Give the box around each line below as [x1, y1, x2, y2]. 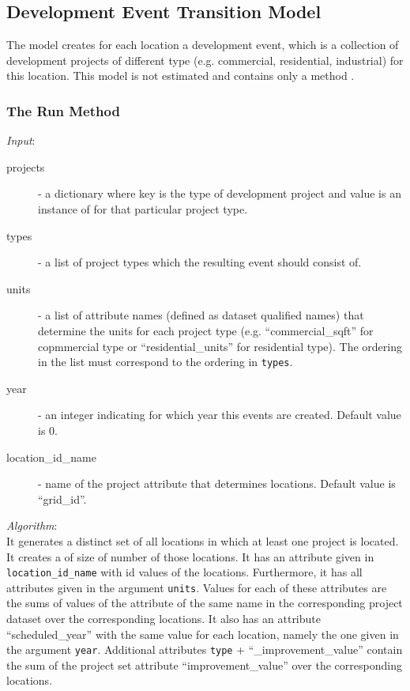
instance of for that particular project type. [38, 200, 248, 217]
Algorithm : [6, 517, 58, 534]
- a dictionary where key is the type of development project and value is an [38, 185, 401, 202]
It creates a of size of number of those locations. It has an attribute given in [6, 548, 374, 565]
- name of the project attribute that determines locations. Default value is [38, 475, 396, 492]
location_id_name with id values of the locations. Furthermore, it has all [6, 564, 363, 580]
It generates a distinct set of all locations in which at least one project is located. [6, 532, 399, 549]
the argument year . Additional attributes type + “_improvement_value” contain [6, 641, 403, 658]
